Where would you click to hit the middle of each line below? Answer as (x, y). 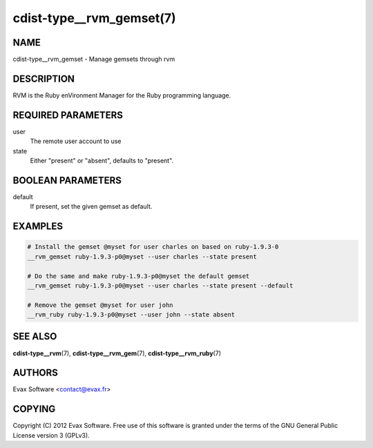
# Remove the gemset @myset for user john (100, 305)
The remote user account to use (76, 141)
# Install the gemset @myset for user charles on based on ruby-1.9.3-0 (153, 247)
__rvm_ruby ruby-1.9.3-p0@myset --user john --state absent (131, 315)
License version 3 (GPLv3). (51, 435)
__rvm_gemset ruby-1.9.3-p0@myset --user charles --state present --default (160, 286)
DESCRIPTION (44, 78)
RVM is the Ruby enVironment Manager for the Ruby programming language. (122, 95)
